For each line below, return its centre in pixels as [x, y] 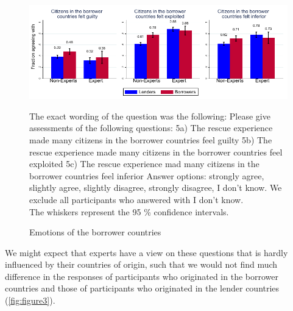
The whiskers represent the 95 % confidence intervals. [129, 211]
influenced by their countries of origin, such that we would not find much [141, 264]
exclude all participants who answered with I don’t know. [136, 199]
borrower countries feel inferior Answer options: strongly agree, [147, 175]
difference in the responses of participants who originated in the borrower [142, 276]
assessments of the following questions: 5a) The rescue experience [151, 128]
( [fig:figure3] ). [30, 300]
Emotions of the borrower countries [95, 232]
